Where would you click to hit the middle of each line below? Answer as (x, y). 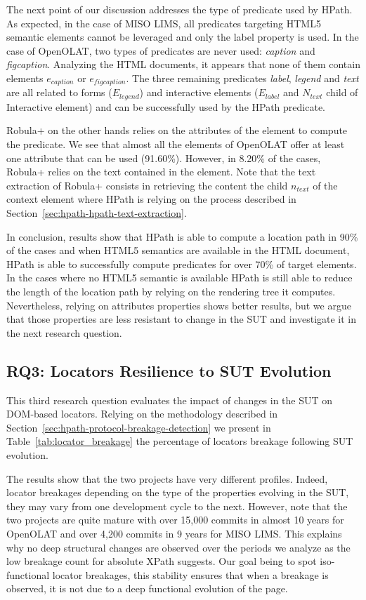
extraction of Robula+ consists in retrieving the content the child (147, 185)
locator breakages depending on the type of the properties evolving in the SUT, (178, 492)
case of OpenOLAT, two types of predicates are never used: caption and (161, 50)
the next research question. (64, 332)
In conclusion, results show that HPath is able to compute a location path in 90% (182, 236)
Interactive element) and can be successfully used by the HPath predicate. (166, 106)
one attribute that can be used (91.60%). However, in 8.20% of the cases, (164, 158)
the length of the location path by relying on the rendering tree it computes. (171, 291)
